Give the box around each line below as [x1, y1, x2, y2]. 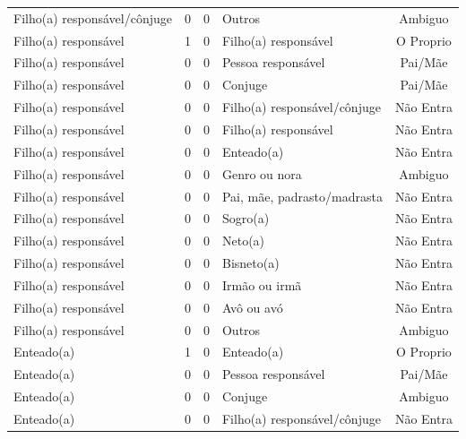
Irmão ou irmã [221, 275, 302, 294]
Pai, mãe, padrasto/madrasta [221, 186, 383, 205]
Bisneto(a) [221, 254, 280, 272]
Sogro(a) [221, 209, 270, 228]
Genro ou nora [221, 164, 302, 183]
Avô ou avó [221, 297, 283, 316]
